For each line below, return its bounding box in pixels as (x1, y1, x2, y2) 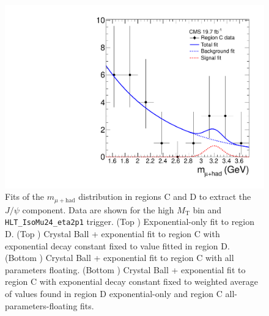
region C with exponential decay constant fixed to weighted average (5, 275, 258, 288)
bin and (193, 203, 222, 216)
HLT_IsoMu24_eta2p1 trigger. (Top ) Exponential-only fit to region (5, 215, 255, 228)
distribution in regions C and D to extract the (78, 190, 251, 203)
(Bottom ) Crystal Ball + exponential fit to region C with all (5, 251, 234, 264)
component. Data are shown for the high (22, 203, 174, 216)
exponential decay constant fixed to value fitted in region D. (5, 239, 230, 252)
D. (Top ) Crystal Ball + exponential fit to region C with (5, 227, 220, 240)
